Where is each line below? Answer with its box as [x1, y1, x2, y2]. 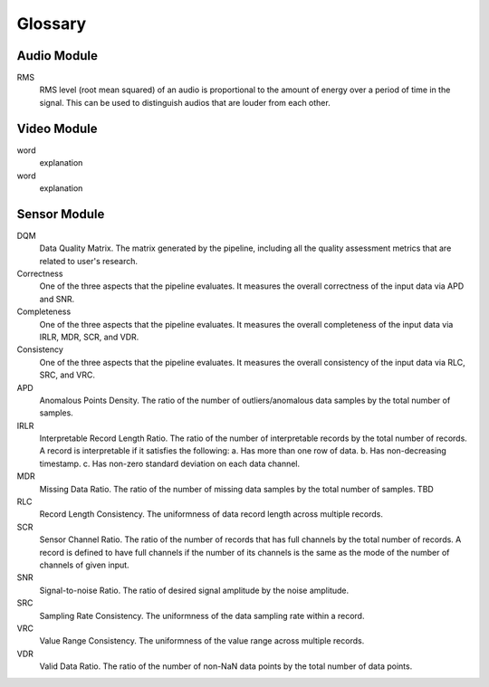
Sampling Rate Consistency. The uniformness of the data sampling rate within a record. [39, 610, 365, 621]
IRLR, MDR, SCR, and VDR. [39, 331, 139, 342]
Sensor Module [16, 206, 105, 222]
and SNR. [39, 293, 75, 304]
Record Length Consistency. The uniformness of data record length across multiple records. [39, 509, 384, 520]
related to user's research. [39, 255, 139, 266]
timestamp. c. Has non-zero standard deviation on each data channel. [39, 458, 301, 469]
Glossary [16, 14, 87, 33]
